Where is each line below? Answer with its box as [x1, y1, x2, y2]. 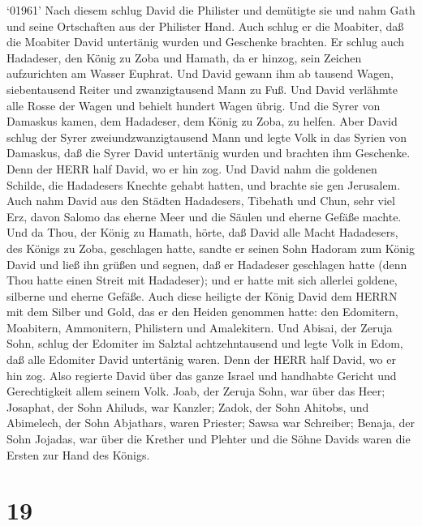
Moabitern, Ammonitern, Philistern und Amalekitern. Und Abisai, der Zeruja [6, 319, 393, 336]
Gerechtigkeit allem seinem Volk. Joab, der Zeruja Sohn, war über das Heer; [6, 383, 385, 400]
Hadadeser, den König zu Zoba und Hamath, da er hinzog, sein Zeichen [6, 49, 362, 66]
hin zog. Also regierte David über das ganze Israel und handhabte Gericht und [6, 366, 397, 383]
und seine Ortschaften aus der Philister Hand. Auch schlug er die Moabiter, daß [6, 17, 404, 34]
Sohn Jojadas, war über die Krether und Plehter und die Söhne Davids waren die [6, 430, 411, 447]
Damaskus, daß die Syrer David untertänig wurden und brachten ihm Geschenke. [6, 144, 411, 161]
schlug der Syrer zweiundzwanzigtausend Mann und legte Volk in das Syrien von [6, 128, 407, 145]
